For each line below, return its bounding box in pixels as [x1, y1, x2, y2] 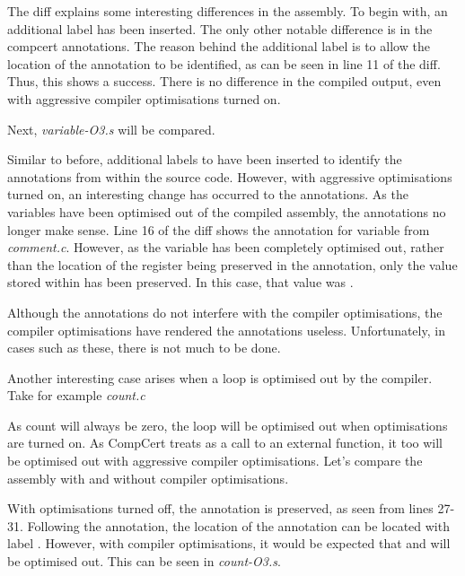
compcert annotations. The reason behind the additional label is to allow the [7, 37, 430, 56]
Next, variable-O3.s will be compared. [7, 119, 215, 138]
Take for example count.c [7, 386, 145, 405]
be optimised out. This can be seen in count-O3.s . [7, 552, 281, 571]
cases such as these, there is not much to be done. [7, 338, 281, 357]
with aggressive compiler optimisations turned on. [7, 89, 281, 108]
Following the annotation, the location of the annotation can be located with [27, 516, 450, 535]
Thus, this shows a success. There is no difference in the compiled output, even [7, 72, 442, 91]
